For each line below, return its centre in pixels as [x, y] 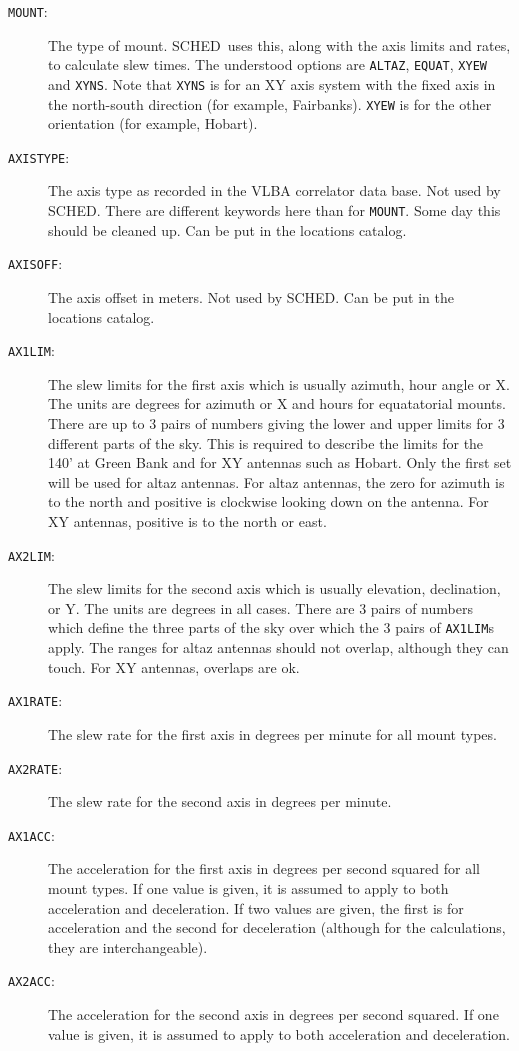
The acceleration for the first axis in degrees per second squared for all [264, 868]
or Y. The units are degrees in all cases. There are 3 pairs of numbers [260, 607]
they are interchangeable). [128, 946]
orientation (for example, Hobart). [153, 123]
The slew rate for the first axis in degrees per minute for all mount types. [272, 733]
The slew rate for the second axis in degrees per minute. [220, 801]
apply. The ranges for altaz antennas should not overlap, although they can [278, 647]
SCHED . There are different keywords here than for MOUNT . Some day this [274, 210]
